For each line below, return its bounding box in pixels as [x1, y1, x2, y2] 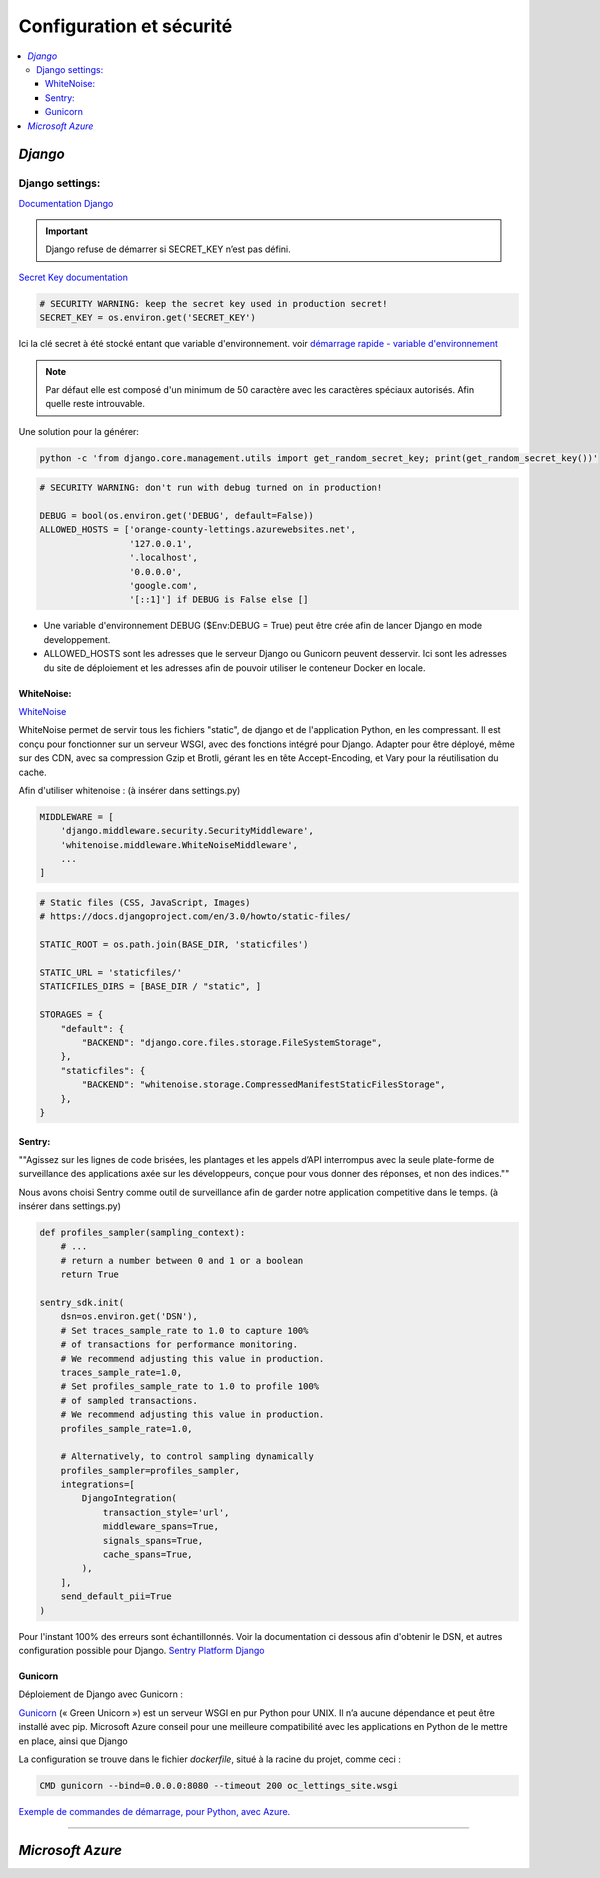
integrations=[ [60, 1479, 135, 1490]
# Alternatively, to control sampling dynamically [60, 1451, 314, 1462]
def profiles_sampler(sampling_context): [39, 1227, 246, 1239]
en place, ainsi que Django [18, 1735, 129, 1747]
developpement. [43, 633, 111, 645]
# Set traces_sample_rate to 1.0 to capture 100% [60, 1325, 309, 1336]
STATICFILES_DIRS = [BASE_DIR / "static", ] [39, 981, 262, 992]
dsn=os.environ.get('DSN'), [60, 1311, 199, 1322]
